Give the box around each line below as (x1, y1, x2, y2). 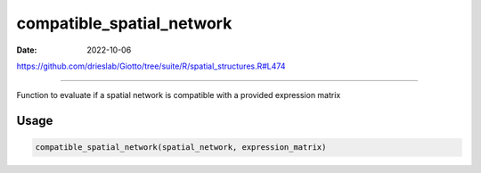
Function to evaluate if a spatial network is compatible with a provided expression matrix (16, 90, 341, 101)
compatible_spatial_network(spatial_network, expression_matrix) (35, 143, 327, 152)
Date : (16, 45, 37, 55)
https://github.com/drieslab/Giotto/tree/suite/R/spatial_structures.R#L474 (16, 61, 286, 71)
